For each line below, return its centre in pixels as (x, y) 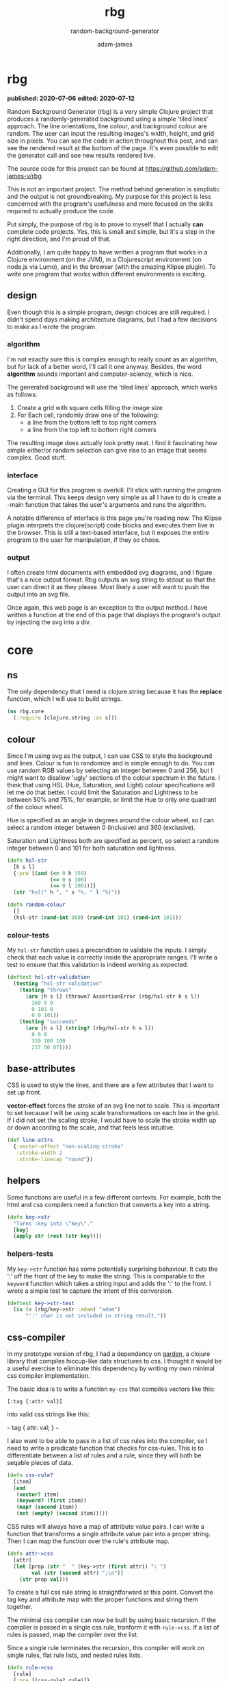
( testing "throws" (45, 990)
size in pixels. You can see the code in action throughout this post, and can (113, 141)
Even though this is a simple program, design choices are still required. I (108, 312)
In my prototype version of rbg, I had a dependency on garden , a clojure (109, 1354)
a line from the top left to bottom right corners (92, 429)
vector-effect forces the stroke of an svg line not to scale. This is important (113, 1106)
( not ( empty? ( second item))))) (62, 1514)
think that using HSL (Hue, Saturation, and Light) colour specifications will (111, 785)
